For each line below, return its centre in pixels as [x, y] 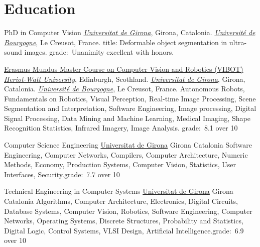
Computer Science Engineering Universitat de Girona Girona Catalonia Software [128, 145]
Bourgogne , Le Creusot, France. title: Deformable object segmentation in [116, 42]
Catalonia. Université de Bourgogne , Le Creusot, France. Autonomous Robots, [124, 89]
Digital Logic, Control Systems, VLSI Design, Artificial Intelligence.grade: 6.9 [124, 230]
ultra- [238, 42]
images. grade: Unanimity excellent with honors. [99, 52]
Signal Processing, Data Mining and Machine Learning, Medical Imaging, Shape [127, 118]
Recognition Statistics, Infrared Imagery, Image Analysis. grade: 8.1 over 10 [121, 128]
